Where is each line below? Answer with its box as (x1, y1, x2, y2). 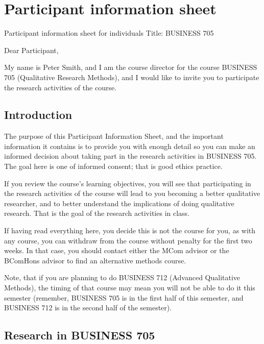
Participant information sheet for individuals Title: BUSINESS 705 (4, 28, 214, 38)
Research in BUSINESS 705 (4, 327, 155, 343)
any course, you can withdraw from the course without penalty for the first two (4, 235, 252, 245)
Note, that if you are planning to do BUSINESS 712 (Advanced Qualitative (4, 272, 241, 283)
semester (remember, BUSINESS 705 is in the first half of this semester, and (4, 292, 244, 303)
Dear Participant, (4, 44, 59, 55)
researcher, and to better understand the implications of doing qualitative (4, 198, 234, 208)
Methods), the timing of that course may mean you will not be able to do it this (4, 282, 255, 293)
